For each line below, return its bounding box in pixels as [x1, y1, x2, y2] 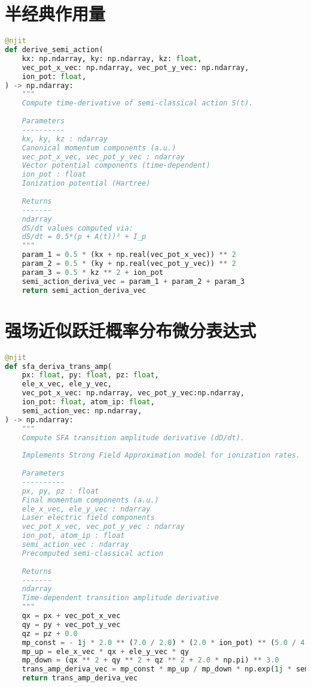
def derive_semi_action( [5, 46, 103, 54]
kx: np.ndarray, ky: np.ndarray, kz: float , [22, 54, 202, 63]
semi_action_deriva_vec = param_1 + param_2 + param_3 [22, 277, 245, 286]
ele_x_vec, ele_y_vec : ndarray [22, 504, 151, 513]
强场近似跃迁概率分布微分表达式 [5, 317, 257, 342]
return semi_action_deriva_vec [22, 286, 147, 295]
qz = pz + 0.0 [22, 629, 78, 638]
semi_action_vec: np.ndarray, [22, 406, 142, 415]
